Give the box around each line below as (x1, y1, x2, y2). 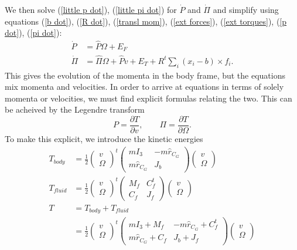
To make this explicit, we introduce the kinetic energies (5, 132, 203, 144)
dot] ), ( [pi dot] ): (5, 26, 62, 39)
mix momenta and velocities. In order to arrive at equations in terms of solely (5, 80, 284, 93)
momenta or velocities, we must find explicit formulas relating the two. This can (5, 92, 292, 104)
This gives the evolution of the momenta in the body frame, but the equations (5, 69, 285, 81)
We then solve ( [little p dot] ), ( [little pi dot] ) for (5, 4, 177, 15)
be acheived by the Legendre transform (5, 103, 145, 116)
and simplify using (213, 4, 279, 15)
